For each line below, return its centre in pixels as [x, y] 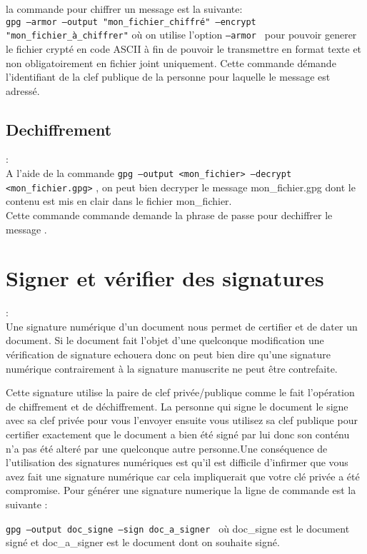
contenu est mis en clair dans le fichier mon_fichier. [119, 201]
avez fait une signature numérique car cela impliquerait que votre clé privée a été [183, 476]
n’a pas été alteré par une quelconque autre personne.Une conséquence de [167, 448]
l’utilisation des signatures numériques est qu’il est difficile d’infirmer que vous [177, 462]
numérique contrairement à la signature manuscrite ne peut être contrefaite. [172, 368]
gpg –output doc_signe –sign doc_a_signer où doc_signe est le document [178, 528]
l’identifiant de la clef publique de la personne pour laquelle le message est [168, 77]
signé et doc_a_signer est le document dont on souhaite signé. [143, 542]
